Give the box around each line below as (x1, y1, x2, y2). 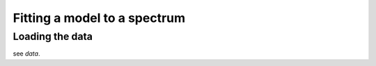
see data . (13, 49, 40, 58)
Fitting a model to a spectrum (13, 10, 186, 25)
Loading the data (13, 30, 93, 43)
